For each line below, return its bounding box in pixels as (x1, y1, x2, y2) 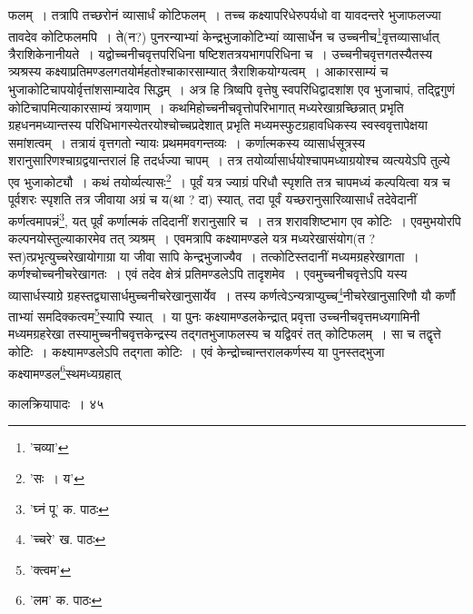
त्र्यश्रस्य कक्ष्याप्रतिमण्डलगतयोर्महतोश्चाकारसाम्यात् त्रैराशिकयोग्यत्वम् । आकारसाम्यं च (8, 62, 389, 81)
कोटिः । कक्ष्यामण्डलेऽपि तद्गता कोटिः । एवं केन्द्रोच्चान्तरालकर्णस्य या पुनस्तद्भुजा (8, 342, 385, 361)
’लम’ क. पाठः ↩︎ (29, 590, 103, 609)
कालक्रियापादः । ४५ (8, 393, 104, 412)
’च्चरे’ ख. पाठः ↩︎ (29, 530, 106, 549)
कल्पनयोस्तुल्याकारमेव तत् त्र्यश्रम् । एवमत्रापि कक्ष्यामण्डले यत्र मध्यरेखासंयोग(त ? (8, 229, 376, 248)
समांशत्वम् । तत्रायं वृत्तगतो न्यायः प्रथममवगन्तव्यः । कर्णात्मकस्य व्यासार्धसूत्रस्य (8, 133, 365, 152)
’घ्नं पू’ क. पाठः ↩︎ (29, 499, 109, 518)
